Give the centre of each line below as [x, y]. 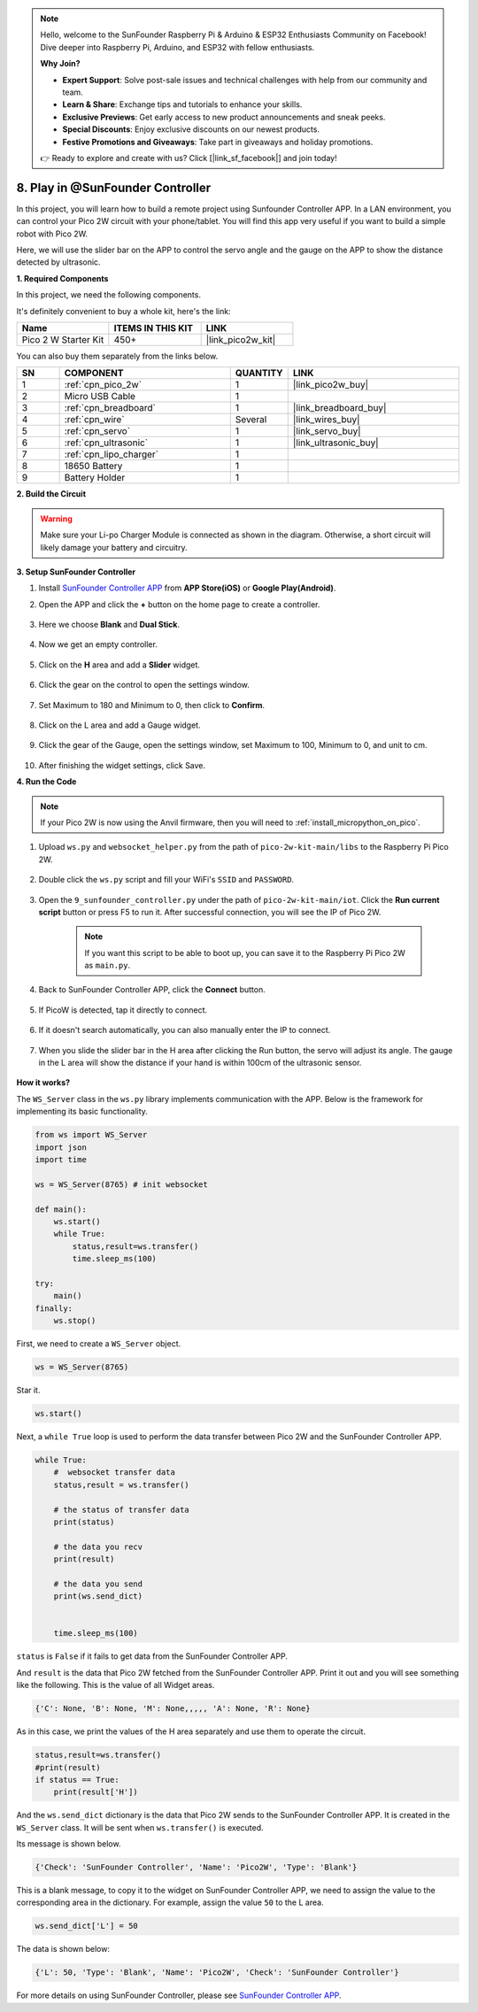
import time [61, 1159]
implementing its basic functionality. [82, 1112]
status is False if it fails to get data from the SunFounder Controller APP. [152, 1656]
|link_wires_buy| [326, 420]
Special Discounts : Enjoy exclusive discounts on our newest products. [191, 129]
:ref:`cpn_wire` [94, 420]
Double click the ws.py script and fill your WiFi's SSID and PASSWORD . [166, 880]
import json [61, 1147]
